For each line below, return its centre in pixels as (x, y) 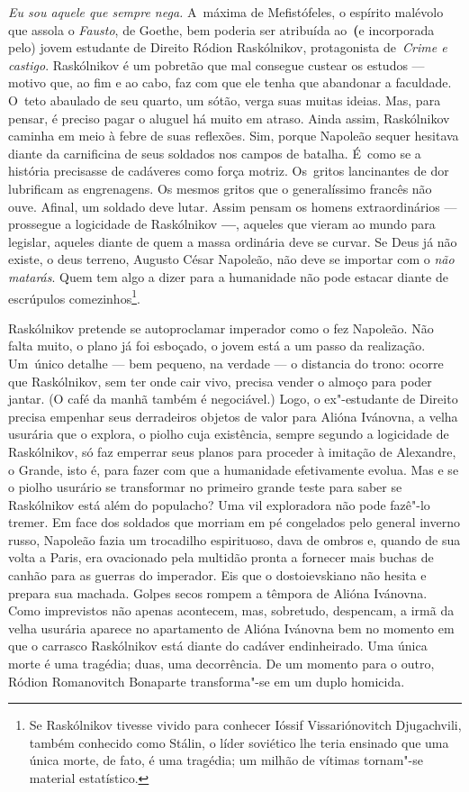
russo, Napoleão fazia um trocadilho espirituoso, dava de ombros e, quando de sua (234, 539)
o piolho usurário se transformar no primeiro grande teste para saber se (205, 487)
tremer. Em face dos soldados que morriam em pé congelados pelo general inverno (234, 522)
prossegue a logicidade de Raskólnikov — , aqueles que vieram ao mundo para (222, 224)
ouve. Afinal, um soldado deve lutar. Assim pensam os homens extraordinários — (233, 206)
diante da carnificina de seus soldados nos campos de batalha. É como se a (215, 153)
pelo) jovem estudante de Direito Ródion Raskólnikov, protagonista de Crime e (228, 47)
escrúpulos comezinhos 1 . (74, 296)
